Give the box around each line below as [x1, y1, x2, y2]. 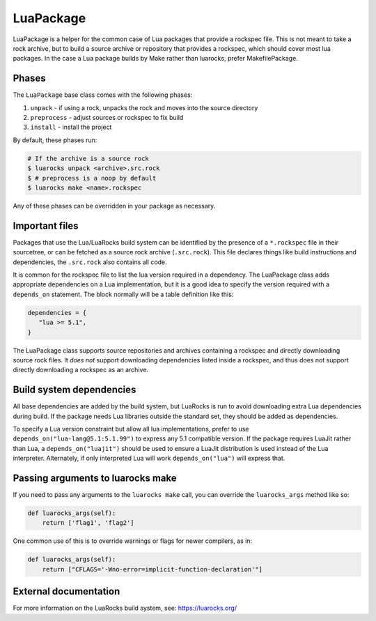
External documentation [13, 585, 120, 597]
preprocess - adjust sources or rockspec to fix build [30, 114, 184, 122]
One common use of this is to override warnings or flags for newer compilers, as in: [13, 537, 253, 545]
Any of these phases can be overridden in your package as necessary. [13, 201, 216, 210]
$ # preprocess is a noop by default [27, 174, 157, 182]
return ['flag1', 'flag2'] [42, 519, 135, 527]
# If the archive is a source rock [27, 154, 149, 162]
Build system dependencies [13, 384, 136, 396]
